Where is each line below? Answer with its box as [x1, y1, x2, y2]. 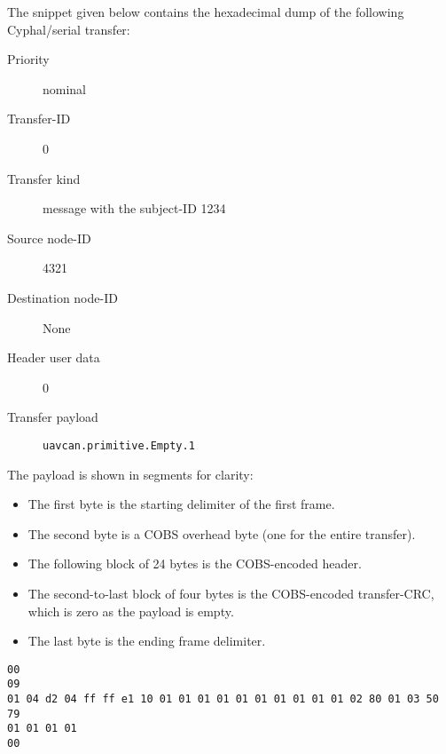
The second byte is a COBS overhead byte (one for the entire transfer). [27, 524, 416, 543]
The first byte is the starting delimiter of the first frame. [27, 495, 335, 513]
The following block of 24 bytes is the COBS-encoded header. [27, 554, 362, 573]
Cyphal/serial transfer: [7, 20, 130, 38]
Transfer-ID [7, 109, 71, 128]
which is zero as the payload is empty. [27, 601, 234, 620]
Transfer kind [7, 169, 81, 187]
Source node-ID [7, 228, 91, 247]
